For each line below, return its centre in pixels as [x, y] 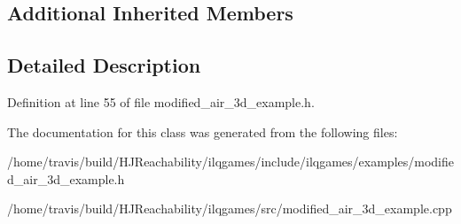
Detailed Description [104, 65]
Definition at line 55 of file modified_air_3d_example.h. [161, 101]
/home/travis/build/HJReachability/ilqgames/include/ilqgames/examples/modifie [230, 162]
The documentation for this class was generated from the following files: [203, 131]
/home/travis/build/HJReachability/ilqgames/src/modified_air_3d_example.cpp [230, 209]
